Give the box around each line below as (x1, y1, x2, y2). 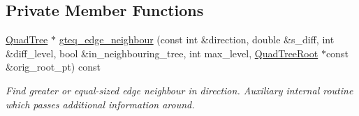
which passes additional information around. (6, 96, 195, 111)
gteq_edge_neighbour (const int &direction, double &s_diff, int (59, 32, 335, 47)
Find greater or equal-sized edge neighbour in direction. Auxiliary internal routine (6, 82, 353, 97)
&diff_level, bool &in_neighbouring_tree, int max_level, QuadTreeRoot (6, 45, 318, 60)
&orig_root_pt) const (6, 59, 101, 74)
